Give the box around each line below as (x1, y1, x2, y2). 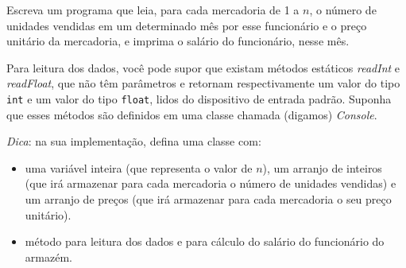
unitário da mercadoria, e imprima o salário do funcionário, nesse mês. (6, 33, 350, 49)
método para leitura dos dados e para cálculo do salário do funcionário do (25, 233, 385, 250)
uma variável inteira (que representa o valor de (25, 159, 253, 176)
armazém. (25, 248, 72, 265)
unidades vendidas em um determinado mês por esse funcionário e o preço (6, 17, 367, 33)
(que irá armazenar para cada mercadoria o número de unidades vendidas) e (25, 175, 396, 192)
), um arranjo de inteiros (262, 159, 382, 176)
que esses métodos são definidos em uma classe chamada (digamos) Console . (6, 106, 377, 122)
